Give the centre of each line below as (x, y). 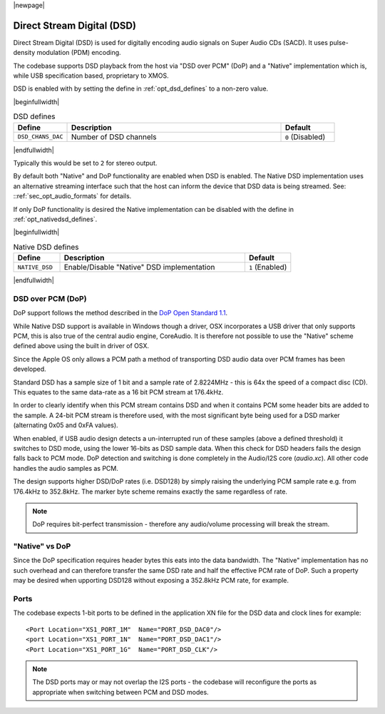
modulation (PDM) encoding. (79, 53)
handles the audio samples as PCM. (66, 468)
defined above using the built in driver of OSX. (81, 346)
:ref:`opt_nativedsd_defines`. (55, 219)
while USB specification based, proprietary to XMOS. (91, 76)
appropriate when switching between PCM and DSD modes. (121, 692)
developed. (30, 369)
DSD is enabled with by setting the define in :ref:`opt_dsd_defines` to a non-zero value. (141, 88)
